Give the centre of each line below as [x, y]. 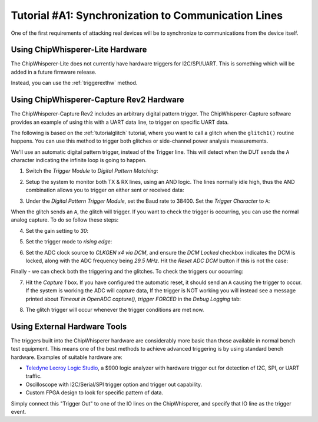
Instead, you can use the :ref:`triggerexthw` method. [74, 83]
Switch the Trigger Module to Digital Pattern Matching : [92, 171]
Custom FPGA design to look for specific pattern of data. [95, 393]
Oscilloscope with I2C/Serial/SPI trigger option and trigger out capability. [114, 384]
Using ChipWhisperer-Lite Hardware [79, 50]
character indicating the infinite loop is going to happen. [79, 160]
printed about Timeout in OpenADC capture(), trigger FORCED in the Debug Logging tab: [133, 299]
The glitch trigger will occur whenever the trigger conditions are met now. [115, 309]
